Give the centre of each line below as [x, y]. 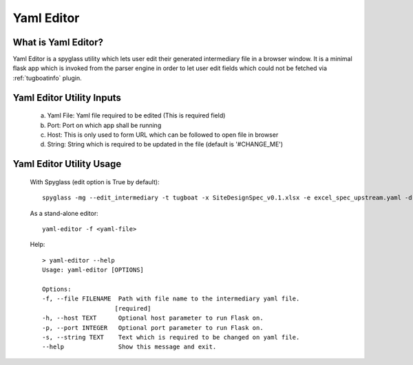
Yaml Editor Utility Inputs [67, 97]
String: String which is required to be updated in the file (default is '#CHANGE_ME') [165, 144]
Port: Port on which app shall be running [104, 125]
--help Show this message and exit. [129, 347]
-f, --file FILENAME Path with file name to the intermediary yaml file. [171, 299]
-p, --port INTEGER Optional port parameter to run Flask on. [153, 328]
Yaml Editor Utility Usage [67, 164]
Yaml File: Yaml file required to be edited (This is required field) [136, 115]
